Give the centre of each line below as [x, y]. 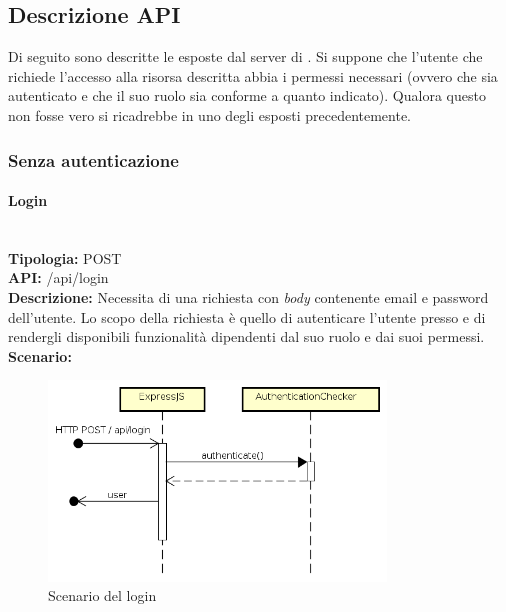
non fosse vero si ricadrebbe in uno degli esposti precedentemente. [210, 114]
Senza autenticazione [93, 159]
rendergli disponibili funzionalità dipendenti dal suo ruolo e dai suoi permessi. [246, 336]
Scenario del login [102, 595]
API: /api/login [58, 277]
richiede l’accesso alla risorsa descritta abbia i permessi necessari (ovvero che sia [253, 75]
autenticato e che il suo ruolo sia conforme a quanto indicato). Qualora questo [247, 95]
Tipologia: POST [65, 257]
